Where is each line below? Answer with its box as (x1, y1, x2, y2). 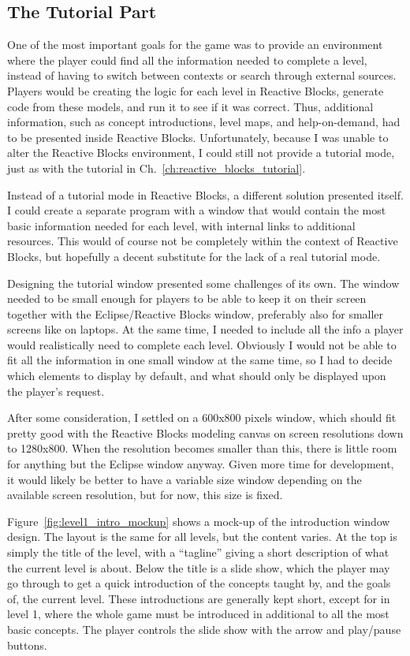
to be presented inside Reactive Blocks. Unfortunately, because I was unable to (7, 129, 389, 145)
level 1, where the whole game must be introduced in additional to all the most (7, 606, 389, 622)
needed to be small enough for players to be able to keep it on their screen (7, 290, 367, 307)
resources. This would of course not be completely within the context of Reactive (7, 233, 398, 249)
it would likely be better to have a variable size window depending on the (7, 471, 362, 487)
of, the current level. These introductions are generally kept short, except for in (7, 590, 390, 606)
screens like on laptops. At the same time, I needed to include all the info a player (7, 321, 404, 337)
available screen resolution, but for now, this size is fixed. (7, 486, 283, 503)
